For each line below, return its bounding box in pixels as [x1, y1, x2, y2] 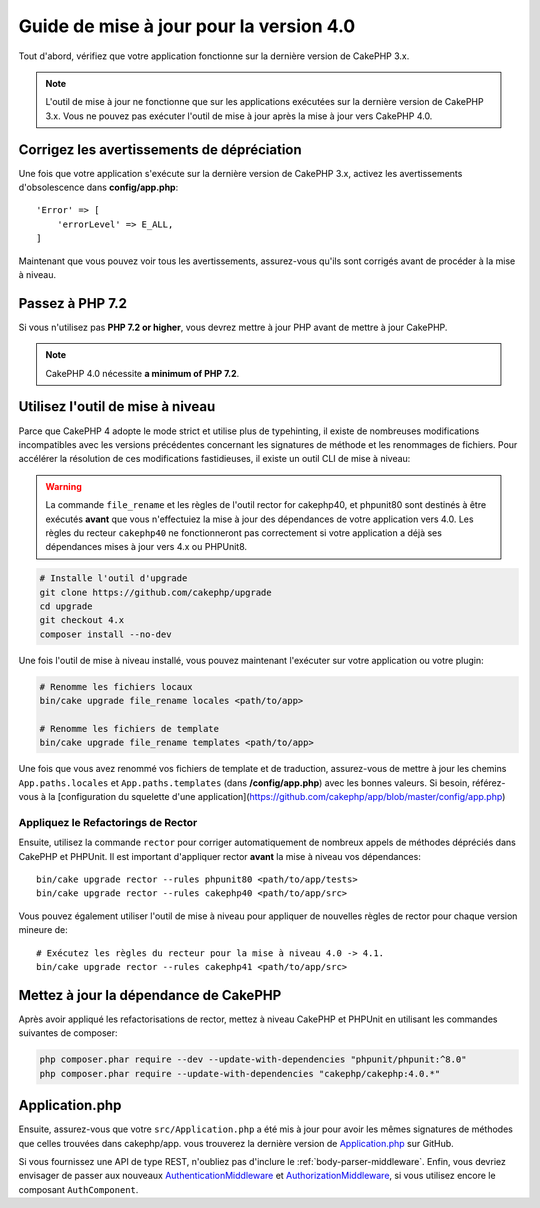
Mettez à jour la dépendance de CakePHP [18, 986, 282, 1004]
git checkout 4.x [39, 615, 125, 626]
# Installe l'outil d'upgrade [39, 573, 188, 584]
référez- [471, 776, 506, 789]
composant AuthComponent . [18, 1183, 139, 1195]
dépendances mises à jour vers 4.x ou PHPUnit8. [45, 541, 248, 553]
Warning [45, 480, 82, 492]
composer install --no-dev [39, 628, 172, 640]
